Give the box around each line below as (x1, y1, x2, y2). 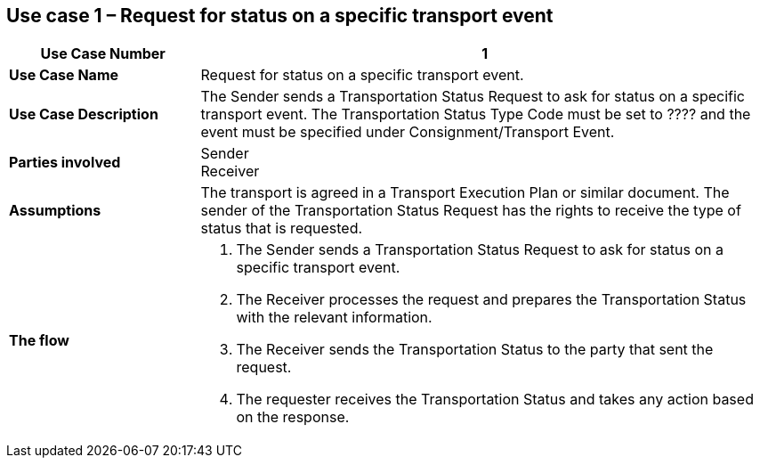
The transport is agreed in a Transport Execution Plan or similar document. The (200, 184, 730, 202)
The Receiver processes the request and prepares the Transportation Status (236, 290, 747, 309)
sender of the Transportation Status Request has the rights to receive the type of (200, 201, 741, 220)
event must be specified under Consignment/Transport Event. (200, 123, 615, 142)
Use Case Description (9, 105, 158, 124)
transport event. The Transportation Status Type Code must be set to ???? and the (200, 105, 751, 124)
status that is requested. (200, 219, 363, 238)
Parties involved (9, 153, 121, 172)
